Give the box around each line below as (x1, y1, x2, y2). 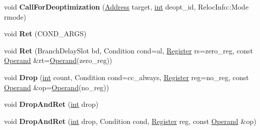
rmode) (4, 11, 26, 22)
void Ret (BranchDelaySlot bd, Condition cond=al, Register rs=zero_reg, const (4, 45, 253, 55)
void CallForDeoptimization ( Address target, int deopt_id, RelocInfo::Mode (4, 2, 249, 12)
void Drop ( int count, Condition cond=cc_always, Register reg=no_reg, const (4, 72, 249, 82)
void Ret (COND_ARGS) (4, 28, 87, 39)
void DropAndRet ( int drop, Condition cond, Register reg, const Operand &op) (4, 115, 256, 126)
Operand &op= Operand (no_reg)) (4, 82, 109, 92)
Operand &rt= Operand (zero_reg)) (4, 55, 112, 66)
